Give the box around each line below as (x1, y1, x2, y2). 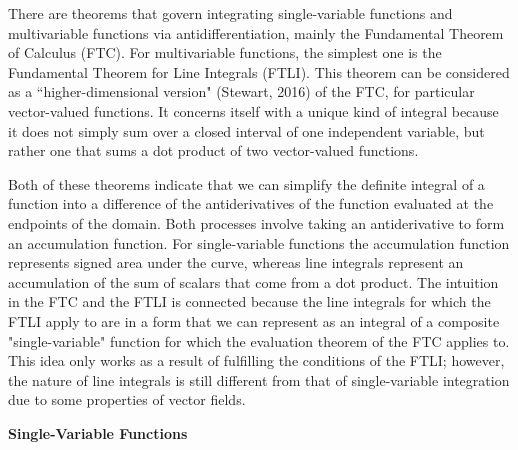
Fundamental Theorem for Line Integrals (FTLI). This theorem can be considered (8, 61, 510, 82)
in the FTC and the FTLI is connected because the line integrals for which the (8, 291, 491, 312)
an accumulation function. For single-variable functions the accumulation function (8, 232, 510, 253)
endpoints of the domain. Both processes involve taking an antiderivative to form (8, 212, 505, 233)
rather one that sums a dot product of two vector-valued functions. (8, 140, 419, 161)
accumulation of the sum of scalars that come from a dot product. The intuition (8, 271, 499, 292)
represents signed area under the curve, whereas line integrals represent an (8, 252, 464, 273)
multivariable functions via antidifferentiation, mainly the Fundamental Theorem (8, 22, 504, 43)
